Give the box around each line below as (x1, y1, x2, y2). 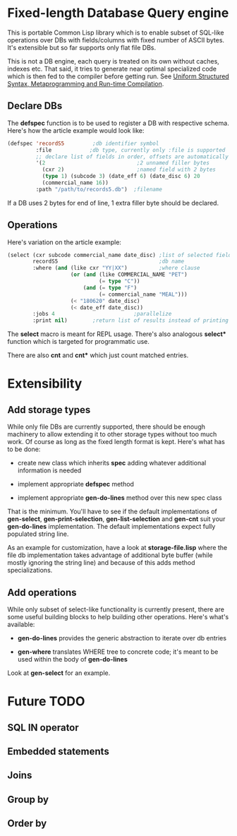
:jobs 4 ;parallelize (32, 311, 172, 318)
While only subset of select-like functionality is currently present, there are (7, 605, 224, 614)
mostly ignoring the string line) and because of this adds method (7, 559, 195, 567)
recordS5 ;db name (32, 258, 185, 265)
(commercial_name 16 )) (42, 179, 109, 186)
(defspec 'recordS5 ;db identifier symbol (7, 140, 159, 147)
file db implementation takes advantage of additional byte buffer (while (7, 551, 213, 559)
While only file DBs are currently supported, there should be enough (7, 422, 206, 431)
